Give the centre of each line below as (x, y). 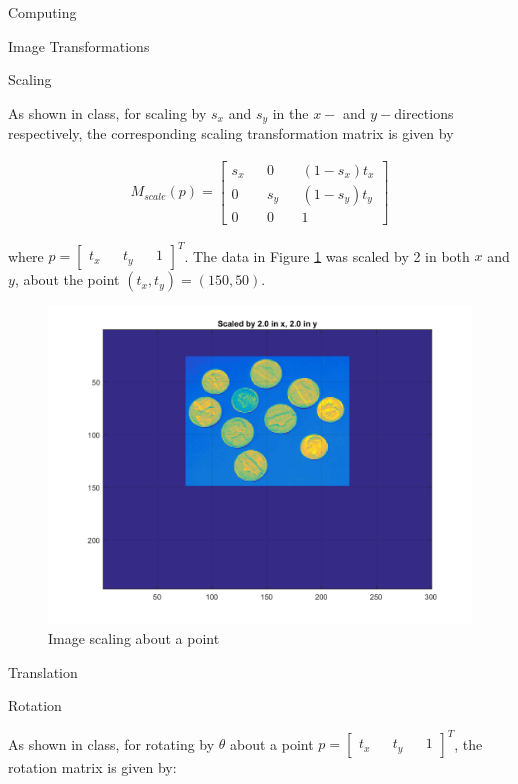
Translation (43, 671)
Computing (42, 12)
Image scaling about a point (134, 638)
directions (424, 112)
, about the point (67, 279)
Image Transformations (79, 45)
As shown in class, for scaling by (107, 112)
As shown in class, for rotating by (111, 743)
